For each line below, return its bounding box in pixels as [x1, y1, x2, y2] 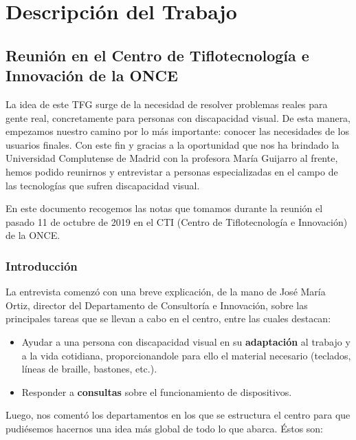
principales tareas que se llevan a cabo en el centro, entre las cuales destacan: [5, 311, 331, 326]
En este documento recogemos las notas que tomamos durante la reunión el [5, 201, 323, 216]
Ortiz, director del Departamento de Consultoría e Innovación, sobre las [5, 297, 308, 312]
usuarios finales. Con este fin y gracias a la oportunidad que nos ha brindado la [5, 137, 340, 151]
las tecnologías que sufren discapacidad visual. [5, 178, 200, 192]
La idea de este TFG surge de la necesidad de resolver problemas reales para [5, 96, 328, 111]
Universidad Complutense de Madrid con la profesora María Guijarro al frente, [5, 151, 338, 165]
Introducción [5, 257, 78, 274]
